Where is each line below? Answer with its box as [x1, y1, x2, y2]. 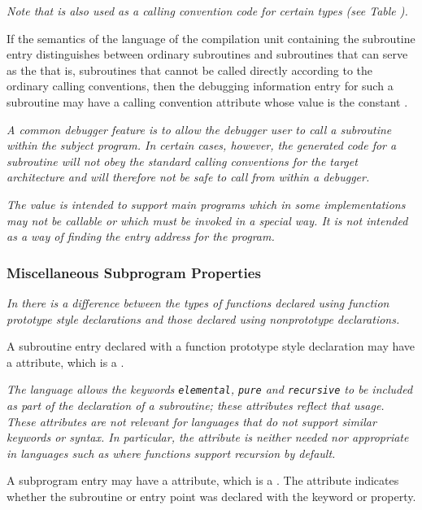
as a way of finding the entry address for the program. [7, 228, 275, 245]
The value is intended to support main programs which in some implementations [7, 195, 406, 212]
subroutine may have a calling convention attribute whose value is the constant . [7, 93, 408, 110]
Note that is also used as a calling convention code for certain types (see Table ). [7, 2, 408, 19]
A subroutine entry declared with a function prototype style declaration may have [7, 338, 415, 355]
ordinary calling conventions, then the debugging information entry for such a [7, 77, 394, 94]
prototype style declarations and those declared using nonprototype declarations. [7, 310, 400, 327]
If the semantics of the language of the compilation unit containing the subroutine [7, 29, 415, 46]
